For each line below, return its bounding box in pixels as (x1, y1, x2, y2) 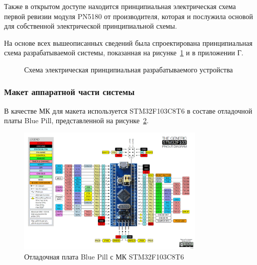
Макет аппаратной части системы (4, 85, 135, 98)
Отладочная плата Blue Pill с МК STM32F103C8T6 (24, 251, 184, 261)
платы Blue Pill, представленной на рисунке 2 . (4, 115, 149, 126)
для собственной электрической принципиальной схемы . (4, 21, 177, 31)
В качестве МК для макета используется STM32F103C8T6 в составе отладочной (4, 105, 252, 116)
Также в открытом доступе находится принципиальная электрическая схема (4, 1, 236, 11)
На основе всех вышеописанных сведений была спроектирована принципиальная (4, 37, 252, 48)
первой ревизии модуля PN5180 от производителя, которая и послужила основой (4, 11, 253, 21)
